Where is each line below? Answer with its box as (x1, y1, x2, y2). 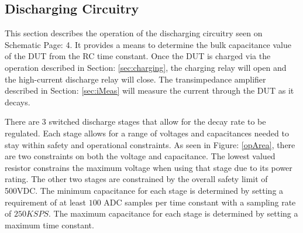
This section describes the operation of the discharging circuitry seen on (5, 27, 263, 39)
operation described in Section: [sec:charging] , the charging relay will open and (5, 61, 287, 73)
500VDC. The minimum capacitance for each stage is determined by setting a (5, 184, 284, 196)
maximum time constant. (5, 218, 94, 231)
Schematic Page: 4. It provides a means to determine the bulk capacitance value (5, 38, 291, 50)
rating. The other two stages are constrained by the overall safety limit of (5, 173, 268, 185)
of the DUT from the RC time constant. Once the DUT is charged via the (5, 50, 271, 62)
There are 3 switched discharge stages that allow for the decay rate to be (5, 115, 266, 128)
